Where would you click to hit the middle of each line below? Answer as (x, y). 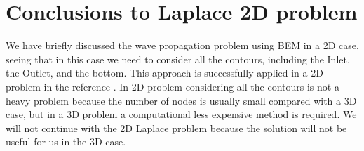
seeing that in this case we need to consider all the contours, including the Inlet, (178, 59)
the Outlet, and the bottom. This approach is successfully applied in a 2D (164, 73)
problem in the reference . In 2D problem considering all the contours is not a (173, 86)
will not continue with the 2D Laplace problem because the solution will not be (176, 127)
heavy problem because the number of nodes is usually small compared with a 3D (181, 100)
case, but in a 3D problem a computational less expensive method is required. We (181, 114)
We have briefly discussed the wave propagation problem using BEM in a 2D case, (182, 45)
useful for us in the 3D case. (66, 142)
